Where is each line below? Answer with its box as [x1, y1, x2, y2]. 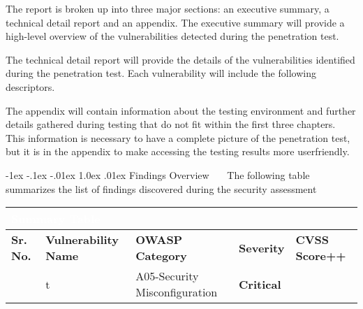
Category [135, 247, 187, 264]
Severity [239, 239, 285, 256]
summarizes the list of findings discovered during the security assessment [6, 181, 317, 196]
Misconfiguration [135, 284, 218, 301]
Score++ [295, 247, 346, 264]
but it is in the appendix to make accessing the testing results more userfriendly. [6, 144, 350, 159]
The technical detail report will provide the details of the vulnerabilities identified [6, 52, 355, 66]
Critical [239, 275, 281, 292]
